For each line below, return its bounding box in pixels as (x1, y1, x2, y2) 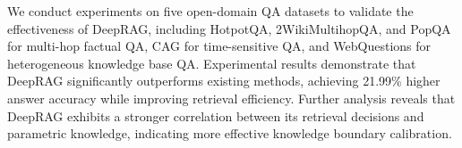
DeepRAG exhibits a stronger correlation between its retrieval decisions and (7, 106, 424, 125)
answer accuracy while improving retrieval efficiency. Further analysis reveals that (7, 88, 456, 107)
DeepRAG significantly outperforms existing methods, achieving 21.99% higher (7, 71, 441, 90)
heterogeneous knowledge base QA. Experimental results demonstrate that (7, 53, 416, 72)
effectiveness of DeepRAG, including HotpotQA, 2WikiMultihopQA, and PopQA (7, 19, 451, 37)
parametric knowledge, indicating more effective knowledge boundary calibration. (7, 124, 452, 143)
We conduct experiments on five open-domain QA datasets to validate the (7, 2, 414, 20)
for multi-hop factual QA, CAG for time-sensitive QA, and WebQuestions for (7, 37, 432, 55)
